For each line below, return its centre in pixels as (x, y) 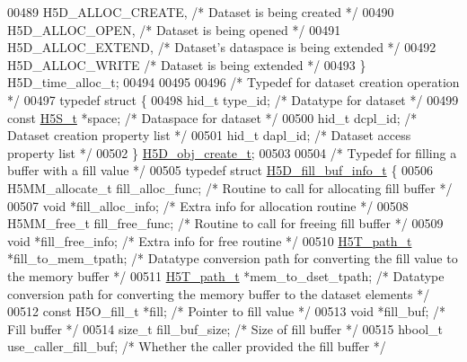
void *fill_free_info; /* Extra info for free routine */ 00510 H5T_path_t (210, 240)
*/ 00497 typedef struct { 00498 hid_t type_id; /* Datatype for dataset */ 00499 (233, 99)
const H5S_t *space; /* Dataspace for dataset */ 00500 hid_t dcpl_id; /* (212, 117)
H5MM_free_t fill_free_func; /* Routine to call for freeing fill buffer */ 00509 (225, 223)
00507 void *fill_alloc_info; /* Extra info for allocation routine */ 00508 (208, 205)
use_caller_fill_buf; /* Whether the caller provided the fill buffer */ (197, 346)
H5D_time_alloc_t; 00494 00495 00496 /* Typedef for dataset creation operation (233, 82)
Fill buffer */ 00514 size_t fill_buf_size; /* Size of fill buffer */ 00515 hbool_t (225, 328)
